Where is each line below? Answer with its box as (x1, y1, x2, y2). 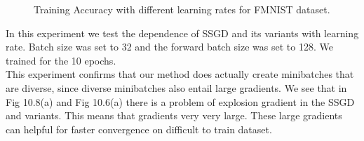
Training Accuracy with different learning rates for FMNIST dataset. (34, 2, 330, 16)
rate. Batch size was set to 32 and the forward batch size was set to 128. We (6, 39, 333, 54)
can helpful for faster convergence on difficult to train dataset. (6, 121, 272, 136)
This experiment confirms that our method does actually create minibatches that (6, 67, 354, 81)
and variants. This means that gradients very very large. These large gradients (6, 108, 342, 123)
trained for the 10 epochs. (6, 53, 116, 67)
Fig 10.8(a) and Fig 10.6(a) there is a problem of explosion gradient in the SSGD (6, 94, 355, 109)
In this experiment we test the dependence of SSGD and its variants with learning (6, 25, 359, 40)
